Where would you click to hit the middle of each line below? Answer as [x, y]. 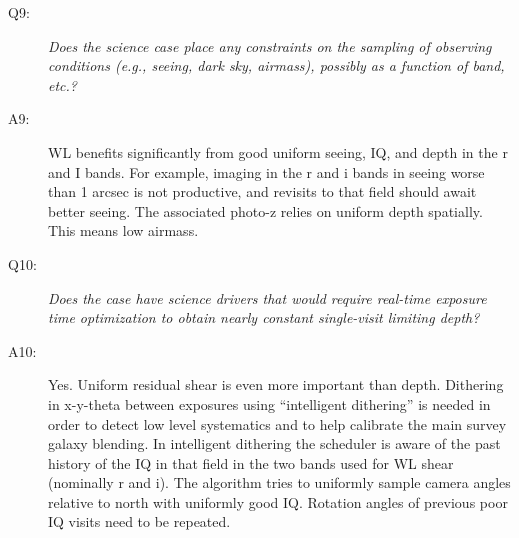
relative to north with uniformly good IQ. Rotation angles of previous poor [278, 501]
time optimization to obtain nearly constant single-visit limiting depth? [264, 317]
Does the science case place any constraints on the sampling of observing [270, 45]
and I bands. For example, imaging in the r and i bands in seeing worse [266, 171]
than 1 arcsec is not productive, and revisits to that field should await [262, 191]
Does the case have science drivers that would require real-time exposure [267, 297]
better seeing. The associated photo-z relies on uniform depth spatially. [265, 210]
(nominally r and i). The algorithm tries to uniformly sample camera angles [279, 482]
